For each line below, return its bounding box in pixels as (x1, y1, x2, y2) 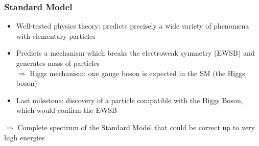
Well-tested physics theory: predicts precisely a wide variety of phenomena (16, 20, 249, 31)
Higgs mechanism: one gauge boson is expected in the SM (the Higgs (30, 67, 245, 78)
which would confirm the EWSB (16, 105, 117, 115)
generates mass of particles (16, 58, 100, 68)
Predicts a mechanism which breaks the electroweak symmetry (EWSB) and (16, 47, 255, 58)
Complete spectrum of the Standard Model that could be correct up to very (17, 121, 255, 132)
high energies (4, 132, 45, 142)
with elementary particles (16, 30, 96, 41)
